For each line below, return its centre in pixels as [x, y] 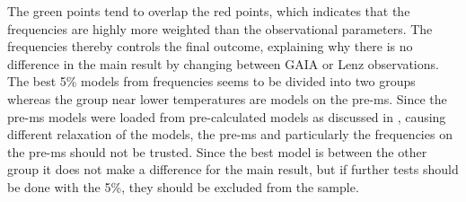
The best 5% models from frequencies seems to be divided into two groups [211, 81]
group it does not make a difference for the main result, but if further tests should [233, 169]
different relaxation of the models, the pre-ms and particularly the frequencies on [230, 134]
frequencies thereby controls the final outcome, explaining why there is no [210, 46]
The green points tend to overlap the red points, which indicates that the [209, 11]
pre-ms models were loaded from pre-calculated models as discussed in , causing [227, 116]
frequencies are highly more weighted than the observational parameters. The [220, 28]
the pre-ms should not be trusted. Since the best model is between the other [217, 151]
